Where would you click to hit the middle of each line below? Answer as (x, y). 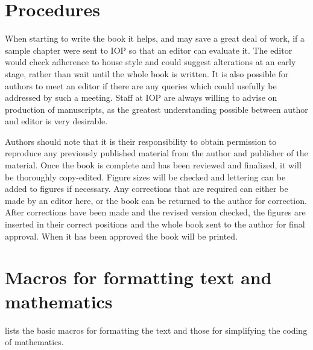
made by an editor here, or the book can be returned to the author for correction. (156, 200)
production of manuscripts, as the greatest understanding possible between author (156, 109)
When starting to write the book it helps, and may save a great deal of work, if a (155, 38)
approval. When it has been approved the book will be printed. (122, 236)
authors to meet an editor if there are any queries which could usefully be (141, 85)
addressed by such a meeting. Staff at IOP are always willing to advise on (141, 97)
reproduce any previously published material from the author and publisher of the (156, 153)
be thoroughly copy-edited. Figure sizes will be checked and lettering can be (145, 177)
